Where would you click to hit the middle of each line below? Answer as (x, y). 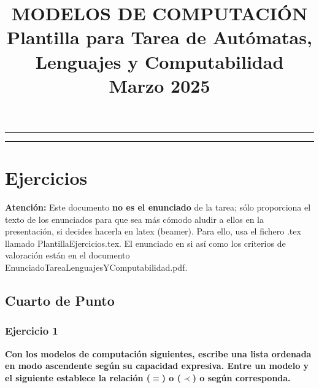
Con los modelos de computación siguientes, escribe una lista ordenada (158, 353)
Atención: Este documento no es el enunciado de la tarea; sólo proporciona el (158, 207)
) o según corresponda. (241, 377)
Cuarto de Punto (60, 301)
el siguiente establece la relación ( (78, 377)
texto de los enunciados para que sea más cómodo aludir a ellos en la (134, 219)
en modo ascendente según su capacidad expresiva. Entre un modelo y (157, 366)
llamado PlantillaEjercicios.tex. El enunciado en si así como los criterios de (145, 243)
